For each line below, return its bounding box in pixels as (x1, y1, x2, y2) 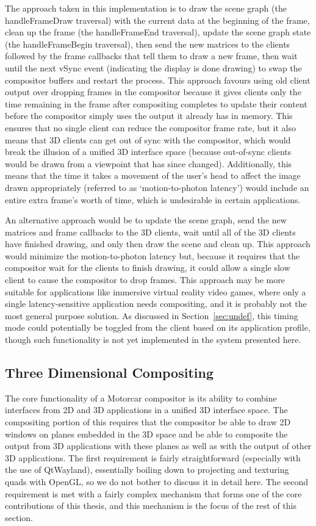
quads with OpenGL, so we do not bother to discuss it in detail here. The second (5, 475, 309, 488)
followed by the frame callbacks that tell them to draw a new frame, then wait (5, 49, 298, 62)
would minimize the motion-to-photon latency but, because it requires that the (5, 249, 300, 262)
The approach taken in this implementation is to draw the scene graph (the (5, 2, 287, 14)
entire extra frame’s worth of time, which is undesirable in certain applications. (5, 193, 301, 206)
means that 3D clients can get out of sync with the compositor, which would (5, 133, 291, 146)
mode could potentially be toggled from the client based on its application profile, (5, 321, 311, 334)
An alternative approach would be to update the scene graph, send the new (5, 214, 287, 226)
